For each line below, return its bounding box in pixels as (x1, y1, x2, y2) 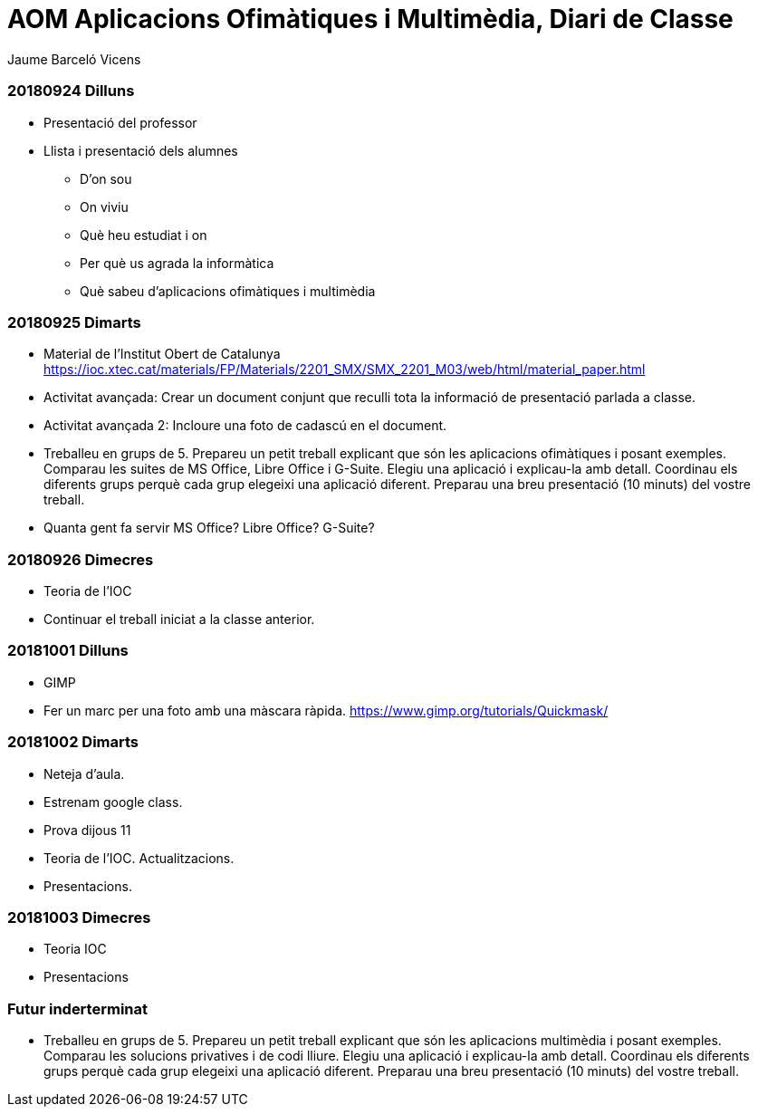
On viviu (80, 198, 129, 215)
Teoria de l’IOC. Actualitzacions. (43, 850, 235, 866)
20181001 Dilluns (7, 641, 129, 660)
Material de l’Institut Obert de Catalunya (43, 346, 281, 362)
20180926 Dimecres (7, 550, 154, 569)
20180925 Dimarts (7, 312, 141, 331)
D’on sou (80, 170, 132, 187)
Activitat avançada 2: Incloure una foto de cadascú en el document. (43, 418, 447, 434)
